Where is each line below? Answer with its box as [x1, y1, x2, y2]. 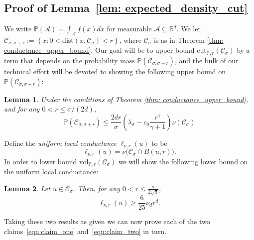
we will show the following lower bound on [118, 156, 248, 166]
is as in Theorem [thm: [153, 35, 224, 45]
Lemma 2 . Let [4, 183, 50, 193]
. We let [176, 23, 201, 34]
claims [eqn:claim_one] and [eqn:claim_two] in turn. [4, 226, 167, 236]
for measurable [107, 23, 152, 34]
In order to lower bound [4, 156, 77, 166]
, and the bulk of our [174, 55, 239, 65]
